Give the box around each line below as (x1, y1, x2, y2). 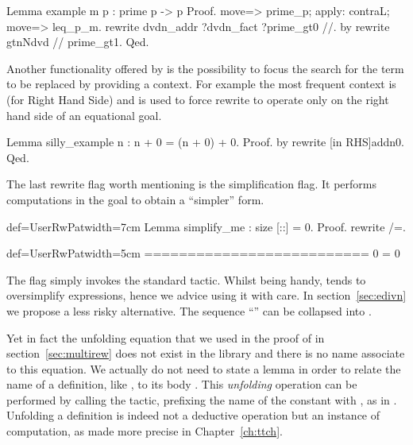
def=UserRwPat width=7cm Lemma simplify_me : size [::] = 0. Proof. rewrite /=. (6, 218, 406, 234)
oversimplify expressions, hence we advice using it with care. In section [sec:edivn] (6, 287, 407, 304)
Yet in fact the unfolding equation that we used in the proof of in (6, 329, 325, 346)
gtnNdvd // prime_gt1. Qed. (6, 33, 149, 50)
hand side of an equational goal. (6, 106, 162, 123)
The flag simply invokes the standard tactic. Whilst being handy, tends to (6, 271, 366, 288)
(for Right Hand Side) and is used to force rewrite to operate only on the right (6, 91, 389, 107)
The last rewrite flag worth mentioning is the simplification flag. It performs (6, 176, 377, 192)
